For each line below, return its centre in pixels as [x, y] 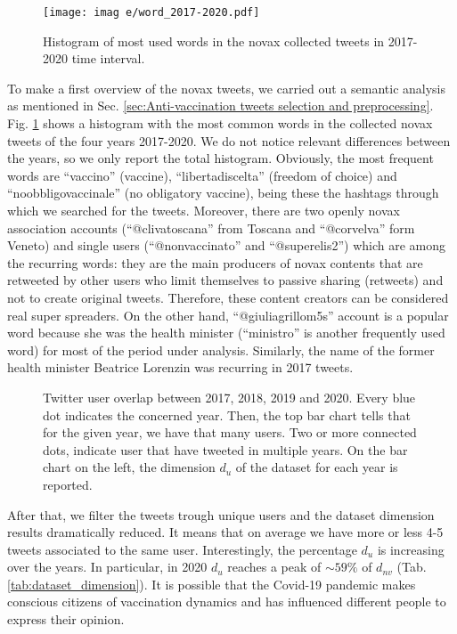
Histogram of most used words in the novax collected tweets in [214, 41]
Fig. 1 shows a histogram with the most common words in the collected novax [220, 123]
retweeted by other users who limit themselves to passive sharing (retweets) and [225, 280]
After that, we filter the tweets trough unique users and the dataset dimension [221, 514]
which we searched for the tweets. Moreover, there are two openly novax [204, 210]
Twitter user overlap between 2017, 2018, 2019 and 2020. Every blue [229, 397]
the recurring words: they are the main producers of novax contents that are [215, 262]
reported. [68, 484]
